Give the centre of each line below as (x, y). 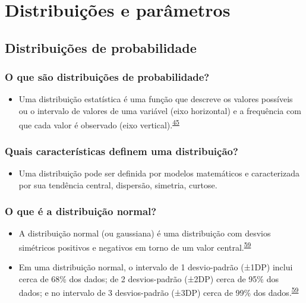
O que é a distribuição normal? (81, 211)
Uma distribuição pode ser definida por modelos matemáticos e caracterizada (159, 173)
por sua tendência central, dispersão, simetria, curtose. (118, 184)
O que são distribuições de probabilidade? (107, 77)
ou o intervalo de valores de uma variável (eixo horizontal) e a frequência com (160, 110)
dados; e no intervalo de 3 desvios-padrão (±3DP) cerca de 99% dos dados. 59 (159, 292)
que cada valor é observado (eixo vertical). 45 (99, 124)
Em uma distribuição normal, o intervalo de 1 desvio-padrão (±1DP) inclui (156, 267)
